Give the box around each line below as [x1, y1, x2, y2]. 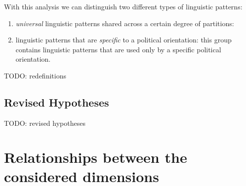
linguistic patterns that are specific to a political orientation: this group [15, 35, 232, 45]
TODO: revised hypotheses [4, 117, 85, 128]
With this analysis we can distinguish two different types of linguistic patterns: [4, 1, 243, 11]
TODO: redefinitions [4, 70, 66, 80]
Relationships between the [4, 147, 187, 167]
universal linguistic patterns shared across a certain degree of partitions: [15, 18, 234, 28]
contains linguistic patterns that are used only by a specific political [15, 44, 221, 54]
